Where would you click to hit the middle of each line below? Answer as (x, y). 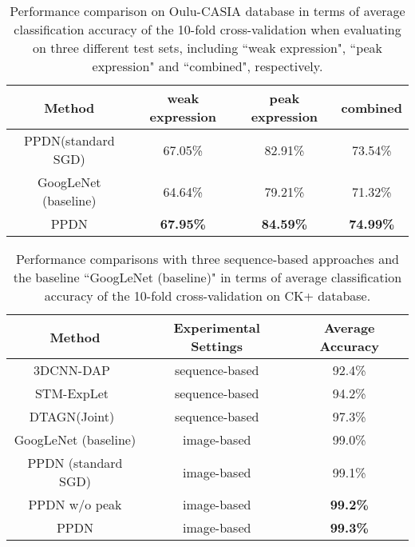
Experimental (217, 327)
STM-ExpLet (71, 393)
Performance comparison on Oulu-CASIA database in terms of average (207, 11)
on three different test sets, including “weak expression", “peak (207, 48)
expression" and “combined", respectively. (207, 66)
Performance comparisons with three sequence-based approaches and (207, 259)
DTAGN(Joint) (72, 416)
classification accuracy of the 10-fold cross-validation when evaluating (207, 29)
